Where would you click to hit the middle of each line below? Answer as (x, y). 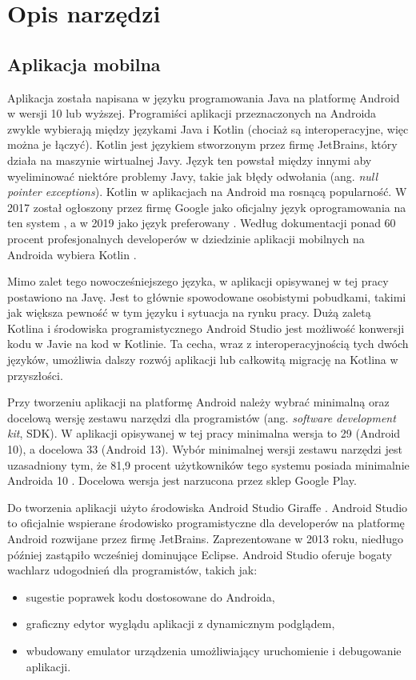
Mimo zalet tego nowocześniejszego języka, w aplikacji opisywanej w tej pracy (198, 281)
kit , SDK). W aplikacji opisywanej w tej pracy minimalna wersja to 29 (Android (204, 433)
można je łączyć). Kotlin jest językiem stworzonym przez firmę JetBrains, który (202, 144)
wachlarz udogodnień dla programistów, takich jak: (132, 570)
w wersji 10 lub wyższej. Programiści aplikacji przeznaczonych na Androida (192, 113)
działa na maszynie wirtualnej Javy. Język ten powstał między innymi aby (190, 160)
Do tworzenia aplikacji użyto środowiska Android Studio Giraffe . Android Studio (208, 507)
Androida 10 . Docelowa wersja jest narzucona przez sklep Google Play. (182, 480)
